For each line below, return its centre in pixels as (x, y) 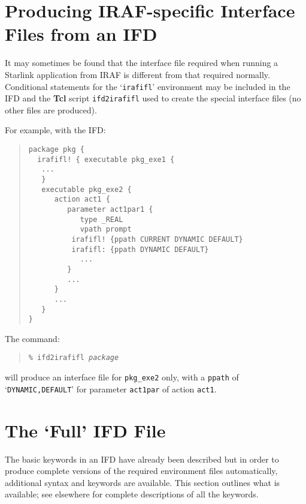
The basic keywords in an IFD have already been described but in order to (142, 459)
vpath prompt (106, 229)
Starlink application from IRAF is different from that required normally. (137, 74)
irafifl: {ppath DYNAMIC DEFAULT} (140, 249)
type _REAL (102, 219)
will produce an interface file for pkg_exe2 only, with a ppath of (122, 377)
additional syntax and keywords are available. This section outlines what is (143, 482)
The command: (32, 338)
